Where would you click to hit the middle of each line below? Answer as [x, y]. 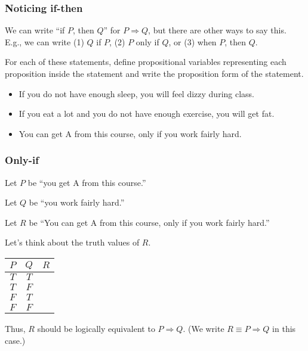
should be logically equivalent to [96, 328]
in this [284, 328]
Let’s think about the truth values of [72, 242]
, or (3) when [192, 41]
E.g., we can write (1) [44, 41]
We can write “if [35, 30]
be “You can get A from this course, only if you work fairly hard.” [149, 222]
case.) [15, 340]
